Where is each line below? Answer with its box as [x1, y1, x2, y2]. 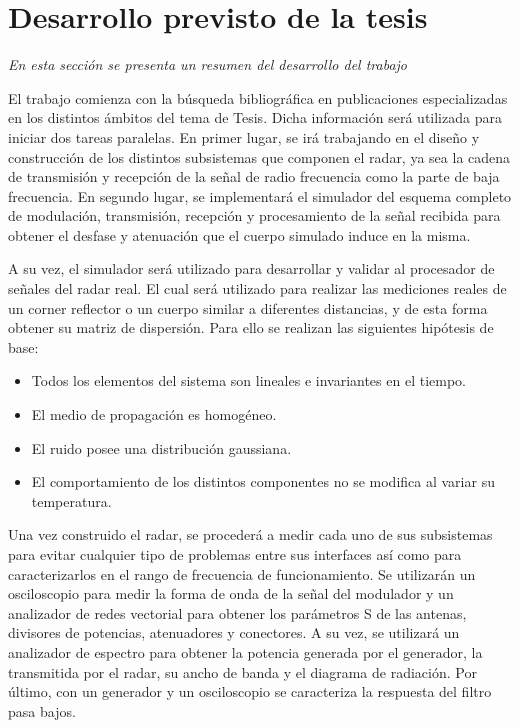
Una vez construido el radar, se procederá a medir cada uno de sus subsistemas [8, 524, 493, 545]
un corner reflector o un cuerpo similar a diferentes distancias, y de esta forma [8, 297, 488, 318]
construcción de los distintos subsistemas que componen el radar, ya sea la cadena [8, 146, 511, 167]
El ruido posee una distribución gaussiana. [31, 437, 292, 458]
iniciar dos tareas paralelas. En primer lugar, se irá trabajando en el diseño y [8, 126, 480, 147]
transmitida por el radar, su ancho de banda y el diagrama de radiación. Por [8, 661, 477, 682]
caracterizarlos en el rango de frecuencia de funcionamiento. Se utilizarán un [8, 563, 476, 584]
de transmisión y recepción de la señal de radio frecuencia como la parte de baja [8, 166, 500, 187]
